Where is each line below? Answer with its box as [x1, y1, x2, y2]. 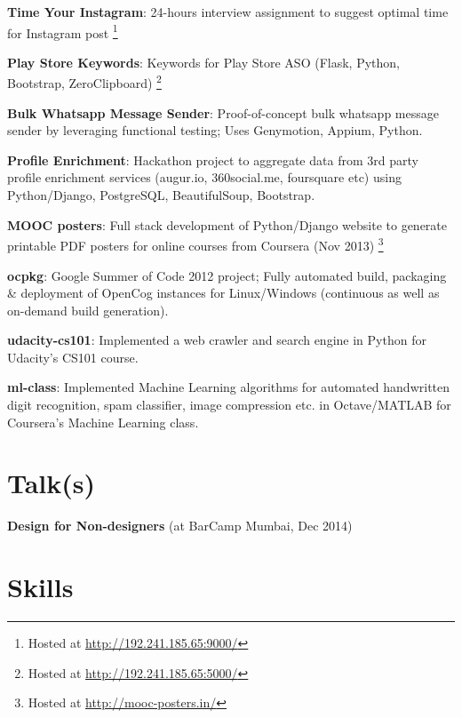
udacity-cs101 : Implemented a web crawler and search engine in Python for [7, 331, 426, 349]
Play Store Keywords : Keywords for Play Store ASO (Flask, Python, [7, 52, 400, 71]
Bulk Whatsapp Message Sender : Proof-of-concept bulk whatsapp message [7, 103, 439, 122]
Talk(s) [7, 465, 96, 501]
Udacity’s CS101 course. [7, 347, 139, 366]
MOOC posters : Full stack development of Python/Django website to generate [7, 215, 448, 234]
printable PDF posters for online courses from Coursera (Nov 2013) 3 [7, 234, 384, 254]
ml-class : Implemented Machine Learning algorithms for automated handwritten [7, 378, 450, 396]
